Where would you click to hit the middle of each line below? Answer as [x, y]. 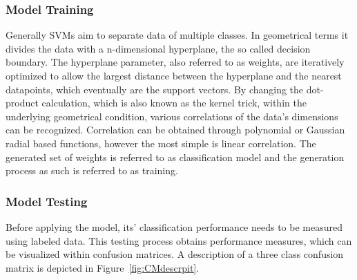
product [22, 103]
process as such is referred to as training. [92, 170]
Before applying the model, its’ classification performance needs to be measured [174, 226]
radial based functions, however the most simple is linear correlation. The [161, 143]
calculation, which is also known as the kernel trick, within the [174, 103]
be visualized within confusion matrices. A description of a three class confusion [175, 254]
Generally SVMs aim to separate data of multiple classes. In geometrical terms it [177, 35]
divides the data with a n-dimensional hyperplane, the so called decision [158, 48]
